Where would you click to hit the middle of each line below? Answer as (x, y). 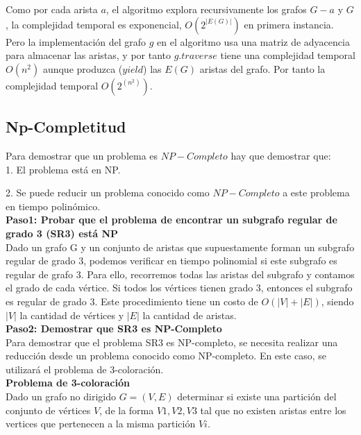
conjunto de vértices (48, 410)
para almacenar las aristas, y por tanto (88, 55)
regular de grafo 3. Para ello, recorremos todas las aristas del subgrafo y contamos (180, 274)
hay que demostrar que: (281, 155)
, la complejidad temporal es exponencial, (94, 24)
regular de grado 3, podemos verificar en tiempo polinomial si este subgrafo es (171, 261)
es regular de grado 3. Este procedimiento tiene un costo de (132, 301)
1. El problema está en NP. (63, 169)
